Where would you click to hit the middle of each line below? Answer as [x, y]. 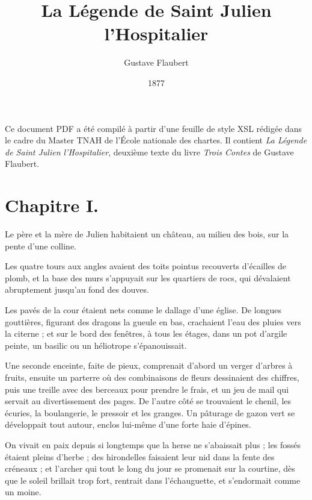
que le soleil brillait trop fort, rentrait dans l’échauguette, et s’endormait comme [153, 480]
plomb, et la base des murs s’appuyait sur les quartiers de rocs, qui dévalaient [148, 277]
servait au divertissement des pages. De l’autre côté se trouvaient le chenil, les [148, 401]
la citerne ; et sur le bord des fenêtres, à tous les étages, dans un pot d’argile [146, 333]
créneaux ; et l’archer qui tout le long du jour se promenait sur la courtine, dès [150, 468]
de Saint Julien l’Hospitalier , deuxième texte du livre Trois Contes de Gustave [149, 152]
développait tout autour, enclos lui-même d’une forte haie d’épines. [128, 424]
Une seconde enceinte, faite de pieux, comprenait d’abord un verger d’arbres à [149, 365]
